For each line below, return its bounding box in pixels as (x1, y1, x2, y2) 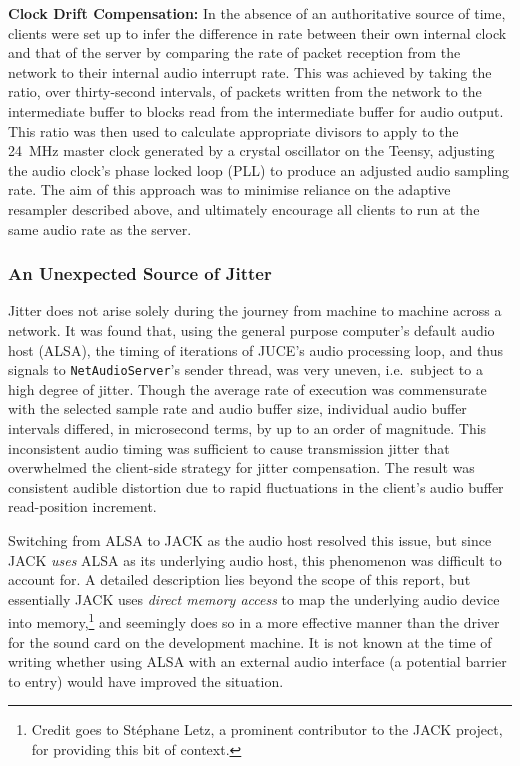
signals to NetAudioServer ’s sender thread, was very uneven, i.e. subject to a (8, 359, 483, 380)
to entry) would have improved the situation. (8, 670, 284, 691)
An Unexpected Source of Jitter (8, 261, 272, 286)
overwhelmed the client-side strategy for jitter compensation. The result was (8, 457, 475, 478)
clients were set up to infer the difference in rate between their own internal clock (8, 22, 507, 43)
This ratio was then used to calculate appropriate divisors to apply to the (8, 120, 459, 141)
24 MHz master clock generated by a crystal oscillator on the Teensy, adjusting (8, 140, 495, 161)
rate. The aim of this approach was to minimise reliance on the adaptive (8, 179, 451, 200)
